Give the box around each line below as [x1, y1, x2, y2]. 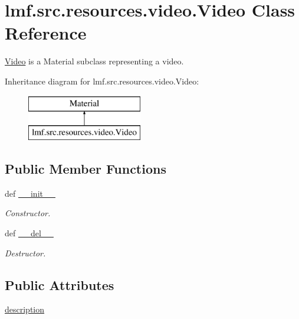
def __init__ [5, 187, 55, 199]
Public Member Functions [5, 159, 166, 178]
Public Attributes [5, 275, 114, 294]
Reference [5, 21, 87, 45]
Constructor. [5, 207, 51, 219]
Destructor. [5, 246, 46, 259]
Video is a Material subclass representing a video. [5, 55, 184, 67]
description [5, 303, 45, 315]
